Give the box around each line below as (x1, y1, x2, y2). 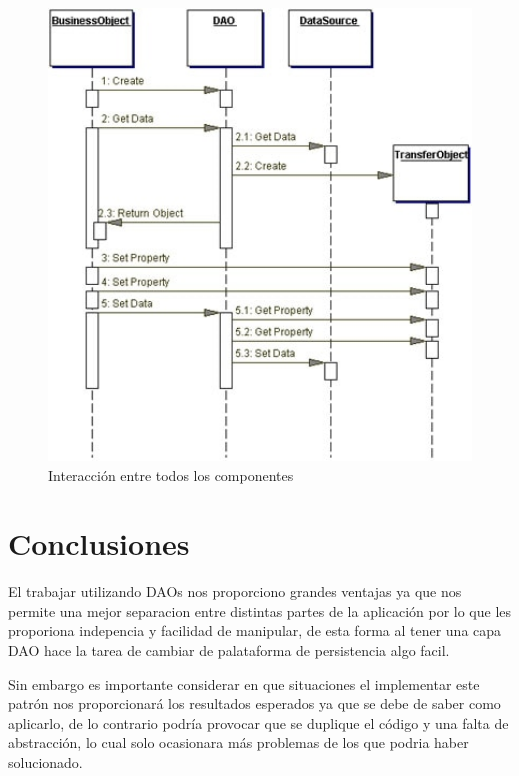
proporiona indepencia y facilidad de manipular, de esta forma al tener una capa (8, 620, 502, 641)
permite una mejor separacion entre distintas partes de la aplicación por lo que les (8, 600, 512, 621)
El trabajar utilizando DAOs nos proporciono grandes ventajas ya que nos (8, 581, 462, 602)
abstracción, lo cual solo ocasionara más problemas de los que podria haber (8, 732, 469, 753)
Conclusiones (8, 523, 190, 564)
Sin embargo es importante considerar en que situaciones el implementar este (8, 673, 480, 694)
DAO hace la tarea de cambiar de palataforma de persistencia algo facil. (8, 640, 450, 661)
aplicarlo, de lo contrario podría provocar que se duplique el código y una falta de (8, 712, 509, 733)
